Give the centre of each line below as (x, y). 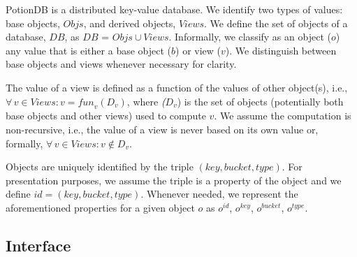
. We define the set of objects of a (276, 23)
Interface (38, 245)
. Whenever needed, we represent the (219, 194)
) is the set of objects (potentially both (260, 101)
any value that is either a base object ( (89, 50)
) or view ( (198, 50)
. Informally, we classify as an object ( (250, 37)
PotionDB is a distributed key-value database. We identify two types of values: (174, 9)
